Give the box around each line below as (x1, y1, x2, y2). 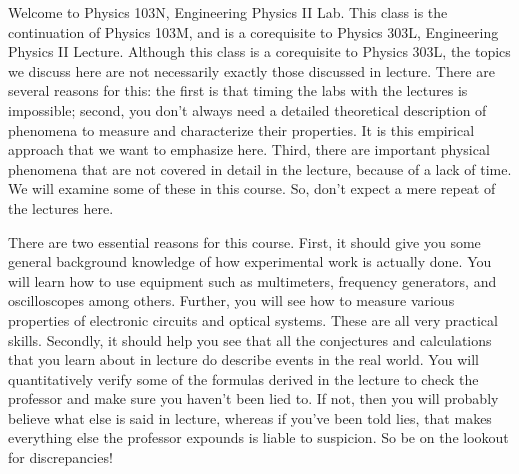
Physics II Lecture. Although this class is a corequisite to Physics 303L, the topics (8, 41, 511, 62)
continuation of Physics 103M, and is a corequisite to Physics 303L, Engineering (8, 21, 499, 42)
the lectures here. (8, 197, 114, 218)
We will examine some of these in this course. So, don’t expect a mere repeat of (8, 178, 496, 199)
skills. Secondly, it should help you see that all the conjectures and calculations (8, 329, 492, 350)
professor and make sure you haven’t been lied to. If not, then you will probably (8, 388, 499, 409)
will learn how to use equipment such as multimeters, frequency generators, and (8, 270, 497, 291)
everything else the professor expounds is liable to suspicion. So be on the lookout (8, 427, 509, 448)
